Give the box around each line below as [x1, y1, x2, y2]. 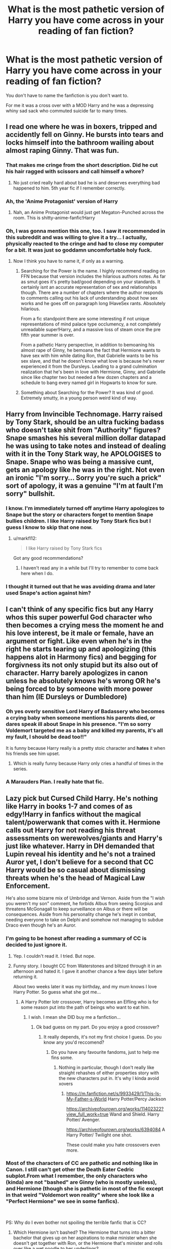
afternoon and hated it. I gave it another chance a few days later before [13, 968, 162, 974]
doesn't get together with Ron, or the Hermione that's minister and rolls [13, 1240, 163, 1246]
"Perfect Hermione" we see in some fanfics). [6, 1198, 119, 1205]
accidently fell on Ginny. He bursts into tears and [6, 130, 164, 139]
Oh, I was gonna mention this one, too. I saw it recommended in [6, 227, 165, 234]
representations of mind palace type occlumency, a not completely [20, 321, 161, 327]
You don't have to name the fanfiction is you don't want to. [6, 92, 129, 98]
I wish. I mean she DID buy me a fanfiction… [28, 1014, 121, 1020]
